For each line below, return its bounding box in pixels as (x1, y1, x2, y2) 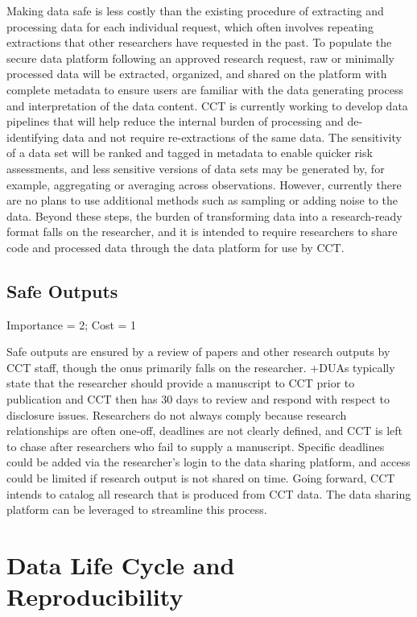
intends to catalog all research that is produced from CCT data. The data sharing (6, 485, 411, 502)
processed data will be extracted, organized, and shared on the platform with (6, 65, 387, 82)
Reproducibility (6, 580, 184, 613)
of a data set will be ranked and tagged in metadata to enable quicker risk (6, 144, 373, 161)
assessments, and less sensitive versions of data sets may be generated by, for (6, 159, 385, 176)
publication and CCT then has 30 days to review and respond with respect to (6, 391, 390, 408)
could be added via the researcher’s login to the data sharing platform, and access (6, 453, 411, 470)
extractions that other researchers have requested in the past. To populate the (6, 34, 392, 51)
